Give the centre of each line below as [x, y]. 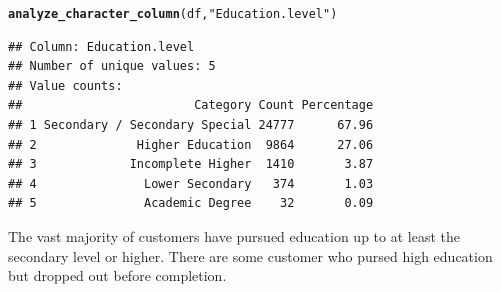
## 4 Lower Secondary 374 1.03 [191, 183]
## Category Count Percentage [191, 105]
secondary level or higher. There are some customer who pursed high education [250, 255]
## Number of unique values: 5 [112, 66]
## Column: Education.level [101, 46]
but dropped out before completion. [117, 275]
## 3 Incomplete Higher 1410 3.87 [191, 164]
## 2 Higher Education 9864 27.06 [191, 144]
